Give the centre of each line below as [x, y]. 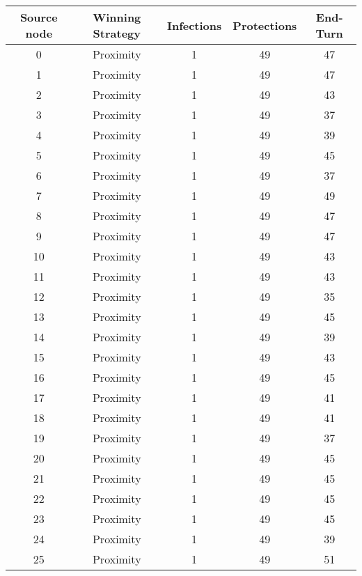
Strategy [117, 33]
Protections [265, 25]
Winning [117, 17]
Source [39, 17]
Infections [194, 25]
